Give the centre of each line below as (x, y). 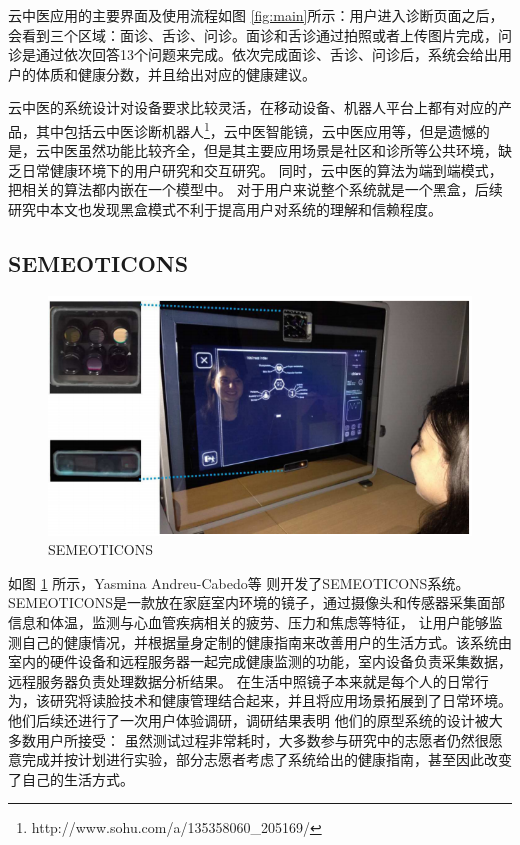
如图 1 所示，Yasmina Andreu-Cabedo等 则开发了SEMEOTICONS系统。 (239, 582)
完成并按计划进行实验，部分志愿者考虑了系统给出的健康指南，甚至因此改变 (266, 759)
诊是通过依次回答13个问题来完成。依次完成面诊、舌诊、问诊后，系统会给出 (253, 54)
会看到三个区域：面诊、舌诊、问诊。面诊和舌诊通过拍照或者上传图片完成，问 (260, 34)
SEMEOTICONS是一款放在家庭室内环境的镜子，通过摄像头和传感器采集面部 (257, 602)
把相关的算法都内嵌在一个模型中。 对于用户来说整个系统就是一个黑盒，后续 (255, 189)
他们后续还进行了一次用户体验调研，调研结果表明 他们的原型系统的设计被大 (255, 719)
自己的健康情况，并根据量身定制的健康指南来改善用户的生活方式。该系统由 (266, 641)
